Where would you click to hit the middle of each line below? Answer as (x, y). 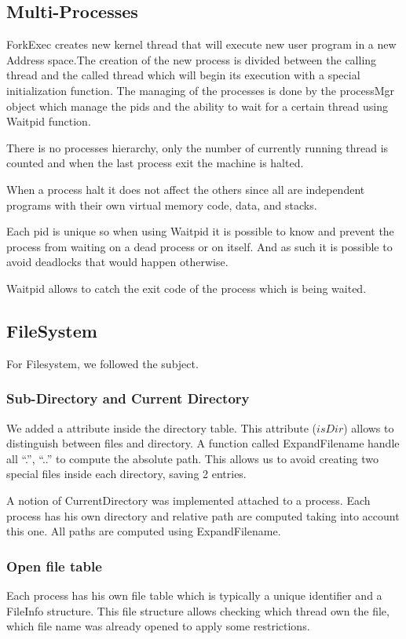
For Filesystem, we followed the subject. (102, 363)
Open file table (54, 566)
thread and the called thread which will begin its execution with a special (183, 75)
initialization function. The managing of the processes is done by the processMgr (201, 90)
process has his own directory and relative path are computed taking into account (203, 515)
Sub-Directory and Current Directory (128, 398)
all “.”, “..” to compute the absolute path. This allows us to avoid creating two (192, 458)
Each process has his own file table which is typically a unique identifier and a (194, 595)
